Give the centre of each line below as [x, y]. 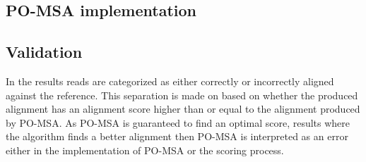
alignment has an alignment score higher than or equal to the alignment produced [183, 109]
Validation [44, 52]
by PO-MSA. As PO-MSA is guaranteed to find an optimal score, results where [178, 122]
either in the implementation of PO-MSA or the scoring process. [145, 150]
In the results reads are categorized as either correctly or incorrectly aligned [170, 81]
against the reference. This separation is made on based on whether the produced [182, 95]
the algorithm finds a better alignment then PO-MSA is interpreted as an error [177, 136]
